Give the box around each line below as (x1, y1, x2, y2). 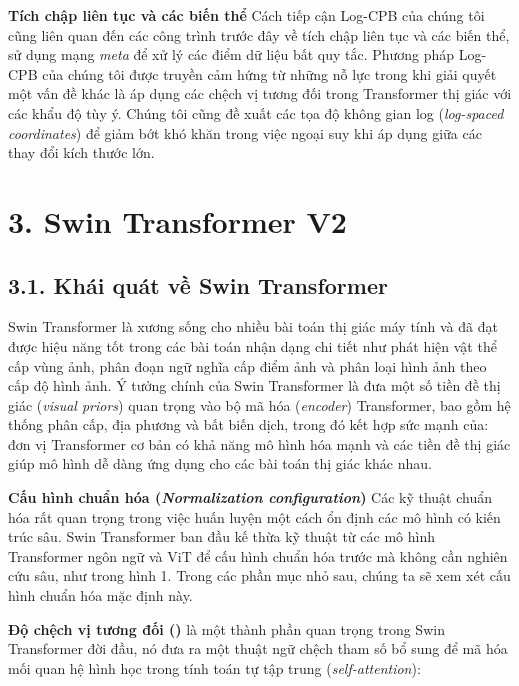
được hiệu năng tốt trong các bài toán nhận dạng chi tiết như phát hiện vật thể (8, 335, 497, 356)
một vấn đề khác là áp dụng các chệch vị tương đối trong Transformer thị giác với (8, 83, 512, 104)
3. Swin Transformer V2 (8, 200, 347, 241)
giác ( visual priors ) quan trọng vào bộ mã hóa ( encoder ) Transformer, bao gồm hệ (8, 394, 511, 415)
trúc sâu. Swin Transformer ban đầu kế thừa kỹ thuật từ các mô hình (8, 526, 435, 547)
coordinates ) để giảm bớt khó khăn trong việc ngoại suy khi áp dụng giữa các (8, 122, 482, 143)
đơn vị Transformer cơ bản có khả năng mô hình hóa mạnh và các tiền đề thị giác (8, 433, 511, 454)
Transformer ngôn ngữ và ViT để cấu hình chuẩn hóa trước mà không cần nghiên (8, 545, 508, 566)
